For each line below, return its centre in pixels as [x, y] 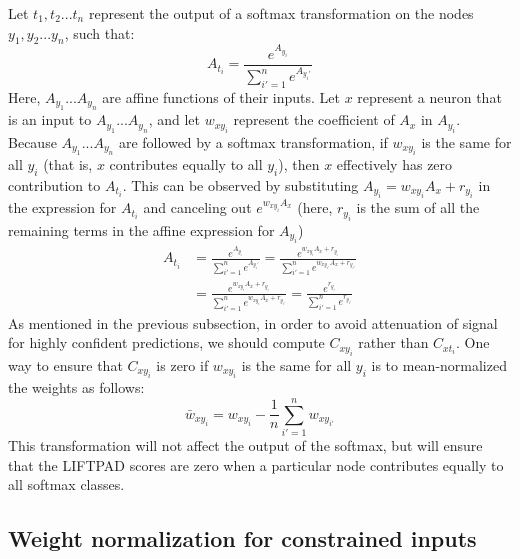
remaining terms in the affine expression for [141, 229]
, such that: [99, 32]
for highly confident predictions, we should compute [166, 342]
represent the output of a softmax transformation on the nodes [281, 13]
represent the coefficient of [314, 119]
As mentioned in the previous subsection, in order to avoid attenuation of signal [253, 322]
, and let [174, 119]
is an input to [50, 119]
